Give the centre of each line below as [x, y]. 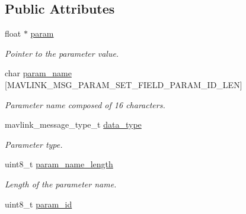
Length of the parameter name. [61, 184]
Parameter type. [34, 144]
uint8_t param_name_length [59, 164]
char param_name [38, 73]
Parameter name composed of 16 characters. [85, 104]
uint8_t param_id [39, 204]
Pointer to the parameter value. [62, 53]
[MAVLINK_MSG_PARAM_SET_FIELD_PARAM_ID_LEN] [124, 84]
